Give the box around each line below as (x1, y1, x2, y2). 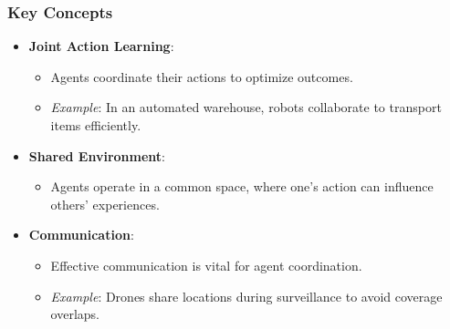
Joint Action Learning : (28, 36, 174, 56)
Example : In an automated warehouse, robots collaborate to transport (50, 98, 442, 117)
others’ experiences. (50, 194, 160, 213)
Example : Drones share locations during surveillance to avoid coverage (50, 286, 443, 305)
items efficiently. (50, 116, 141, 134)
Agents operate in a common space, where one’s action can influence (50, 177, 434, 196)
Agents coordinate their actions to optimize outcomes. (50, 67, 353, 86)
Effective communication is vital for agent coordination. (50, 255, 362, 274)
